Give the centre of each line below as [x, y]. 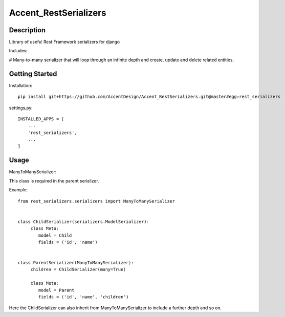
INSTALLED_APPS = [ [41, 119]
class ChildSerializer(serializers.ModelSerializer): [83, 222]
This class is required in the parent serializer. [54, 181]
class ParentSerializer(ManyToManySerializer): [76, 263]
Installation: [21, 85]
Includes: [18, 51]
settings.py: [21, 108]
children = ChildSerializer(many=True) [78, 270]
